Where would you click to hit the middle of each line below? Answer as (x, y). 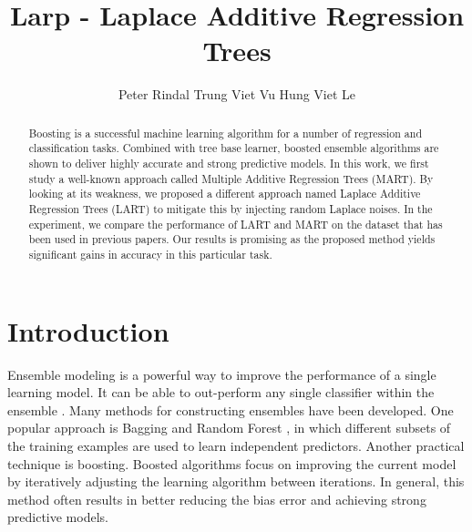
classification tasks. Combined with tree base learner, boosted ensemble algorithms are (234, 148)
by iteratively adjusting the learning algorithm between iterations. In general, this (236, 481)
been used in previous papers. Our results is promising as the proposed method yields (232, 239)
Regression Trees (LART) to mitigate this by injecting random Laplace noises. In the (231, 208)
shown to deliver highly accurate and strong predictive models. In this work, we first (229, 164)
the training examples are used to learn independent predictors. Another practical (236, 445)
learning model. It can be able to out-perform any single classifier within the (221, 392)
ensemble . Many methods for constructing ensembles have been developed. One (231, 409)
